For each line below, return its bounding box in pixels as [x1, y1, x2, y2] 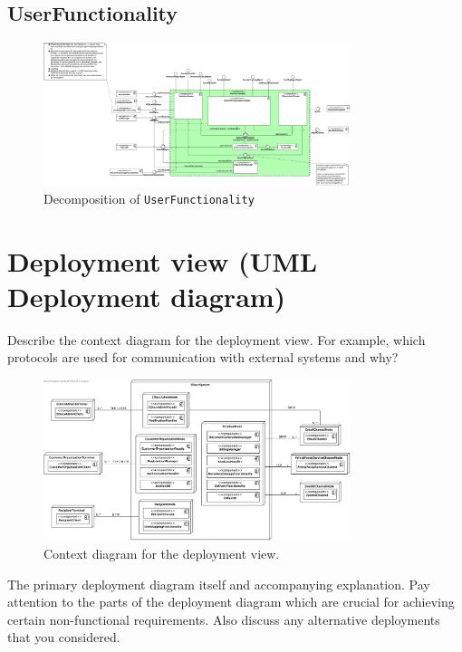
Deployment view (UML [7, 242, 318, 279]
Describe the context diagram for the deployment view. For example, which [7, 330, 426, 349]
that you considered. [7, 628, 120, 647]
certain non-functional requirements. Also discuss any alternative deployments [7, 609, 440, 628]
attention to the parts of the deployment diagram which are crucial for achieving [7, 592, 455, 611]
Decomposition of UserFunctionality [43, 188, 255, 207]
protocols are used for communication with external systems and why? [7, 348, 399, 367]
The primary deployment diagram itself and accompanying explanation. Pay [7, 574, 430, 593]
